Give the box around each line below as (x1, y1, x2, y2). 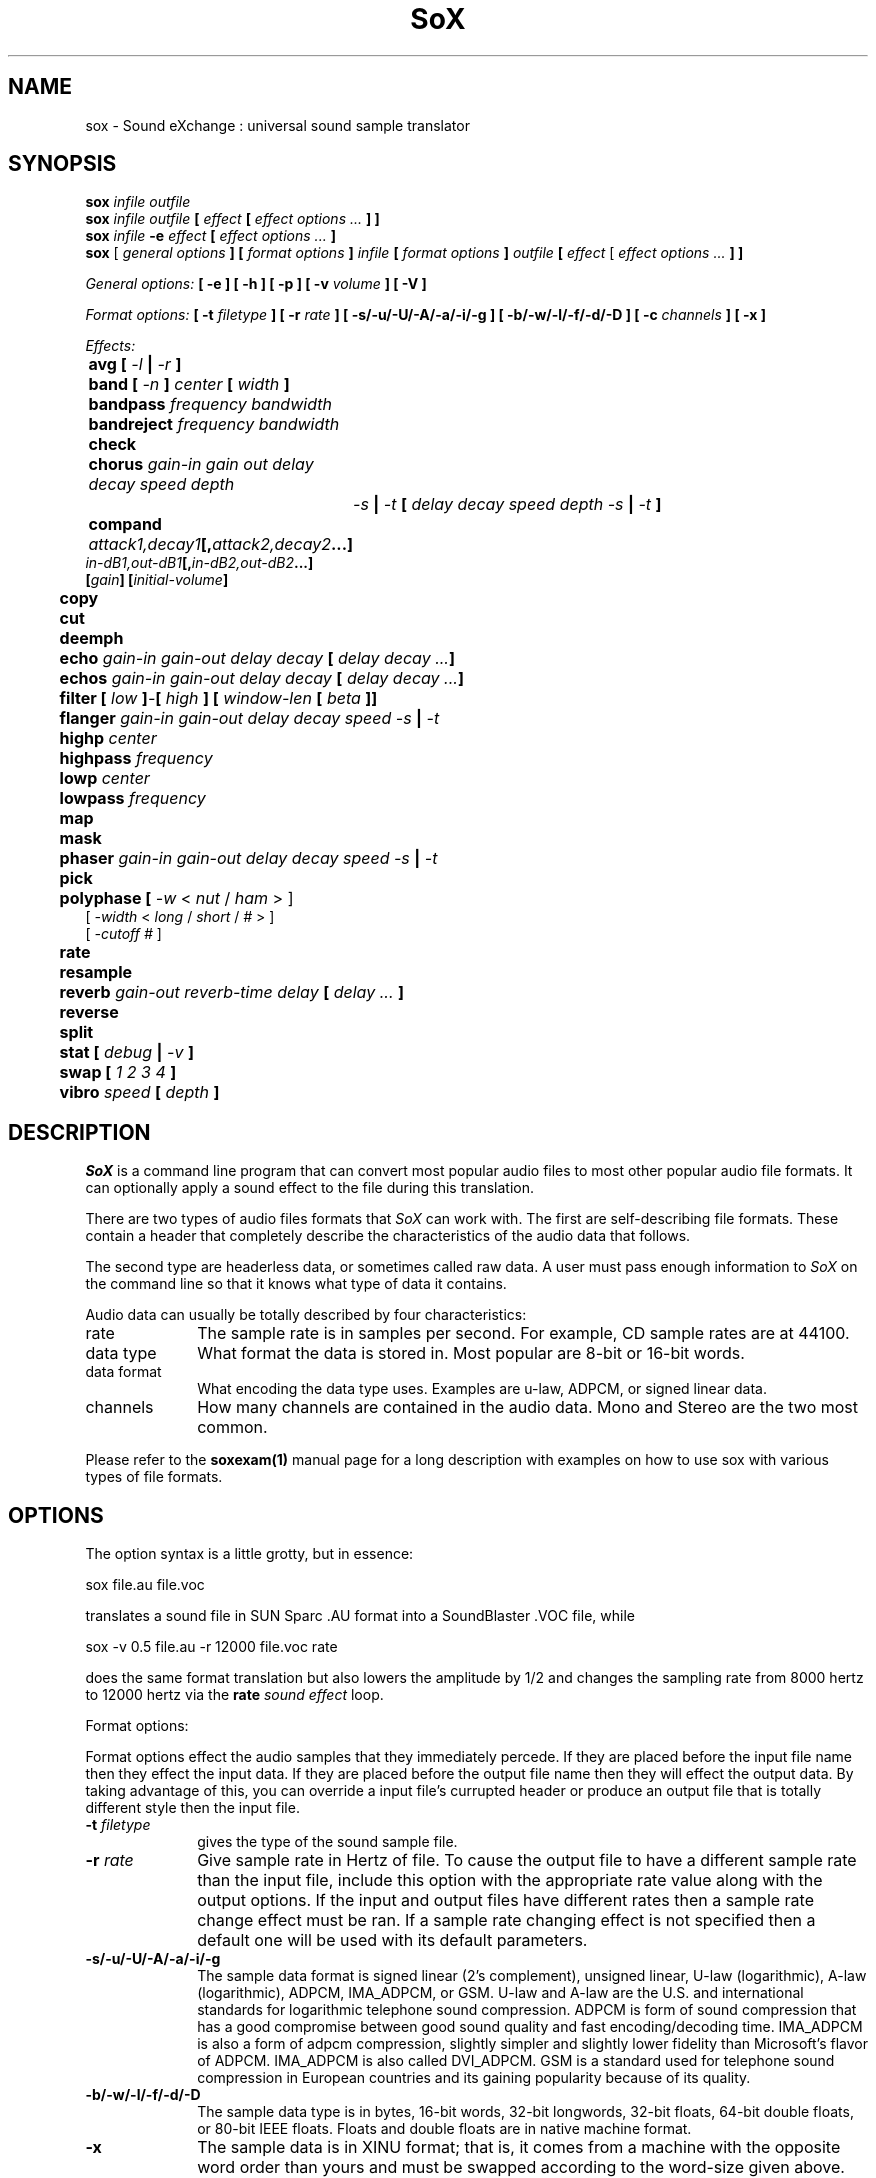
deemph (59, 628, 124, 649)
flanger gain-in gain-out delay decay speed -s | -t (59, 708, 440, 729)
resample (59, 962, 133, 983)
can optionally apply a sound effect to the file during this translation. (85, 1179, 534, 1197)
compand (88, 514, 162, 535)
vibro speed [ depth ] (59, 1082, 220, 1103)
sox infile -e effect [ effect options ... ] (85, 227, 336, 245)
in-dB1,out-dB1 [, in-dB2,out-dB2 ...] (85, 554, 314, 572)
